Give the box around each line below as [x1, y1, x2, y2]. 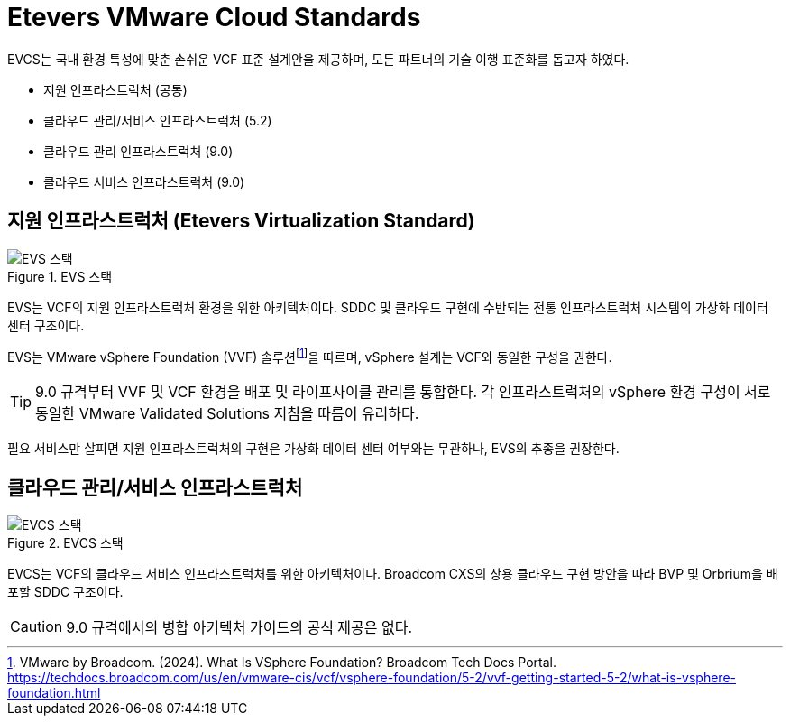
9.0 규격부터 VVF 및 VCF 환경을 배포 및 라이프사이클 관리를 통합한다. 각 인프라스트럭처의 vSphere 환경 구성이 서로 [35, 383, 771, 402]
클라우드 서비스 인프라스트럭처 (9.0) [43, 173, 245, 190]
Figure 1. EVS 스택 [7, 268, 113, 284]
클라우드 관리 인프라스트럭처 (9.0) [43, 143, 234, 159]
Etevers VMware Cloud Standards [7, 2, 421, 32]
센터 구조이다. [7, 317, 85, 333]
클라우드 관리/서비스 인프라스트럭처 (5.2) [43, 112, 272, 128]
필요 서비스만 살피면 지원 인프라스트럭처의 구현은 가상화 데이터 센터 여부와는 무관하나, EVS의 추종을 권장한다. [7, 440, 620, 457]
